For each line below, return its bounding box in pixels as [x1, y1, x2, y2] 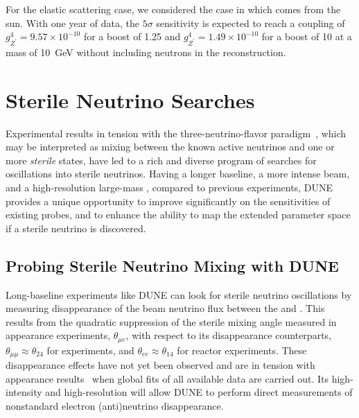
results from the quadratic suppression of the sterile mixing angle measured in [6, 314, 337, 329]
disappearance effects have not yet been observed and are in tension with [6, 358, 315, 372]
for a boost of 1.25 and [83, 29, 181, 44]
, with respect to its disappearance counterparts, [125, 328, 331, 342]
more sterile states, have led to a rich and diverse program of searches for [6, 153, 317, 167]
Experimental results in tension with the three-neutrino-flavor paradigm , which [6, 125, 347, 140]
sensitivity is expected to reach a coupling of [156, 15, 345, 30]
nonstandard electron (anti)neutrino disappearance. [6, 399, 224, 413]
